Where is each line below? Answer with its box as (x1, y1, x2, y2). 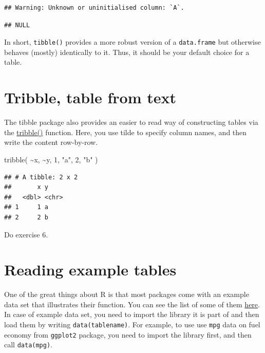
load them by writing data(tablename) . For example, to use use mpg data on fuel (4, 319, 260, 329)
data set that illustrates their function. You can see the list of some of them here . (4, 299, 260, 309)
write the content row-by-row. (4, 137, 98, 147)
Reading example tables (4, 259, 177, 280)
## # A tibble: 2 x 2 (4, 173, 78, 181)
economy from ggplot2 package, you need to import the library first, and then (4, 329, 252, 340)
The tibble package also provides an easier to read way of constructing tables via (4, 117, 258, 127)
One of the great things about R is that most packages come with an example (4, 289, 249, 300)
